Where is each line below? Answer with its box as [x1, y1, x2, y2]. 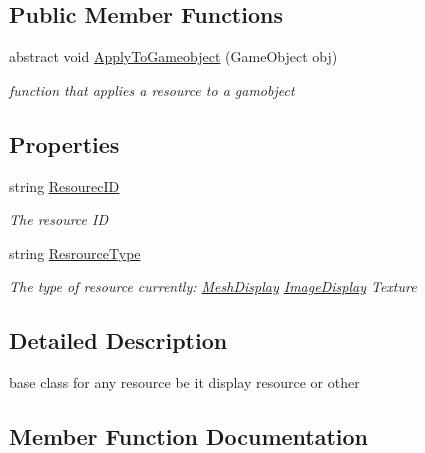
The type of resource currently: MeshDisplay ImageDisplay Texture [9, 276, 417, 297]
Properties [9, 128, 120, 159]
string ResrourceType [9, 242, 141, 263]
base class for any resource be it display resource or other [9, 372, 360, 393]
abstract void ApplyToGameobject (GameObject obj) [9, 46, 338, 67]
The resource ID [9, 209, 109, 230]
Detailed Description [9, 325, 228, 356]
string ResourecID [9, 175, 120, 196]
